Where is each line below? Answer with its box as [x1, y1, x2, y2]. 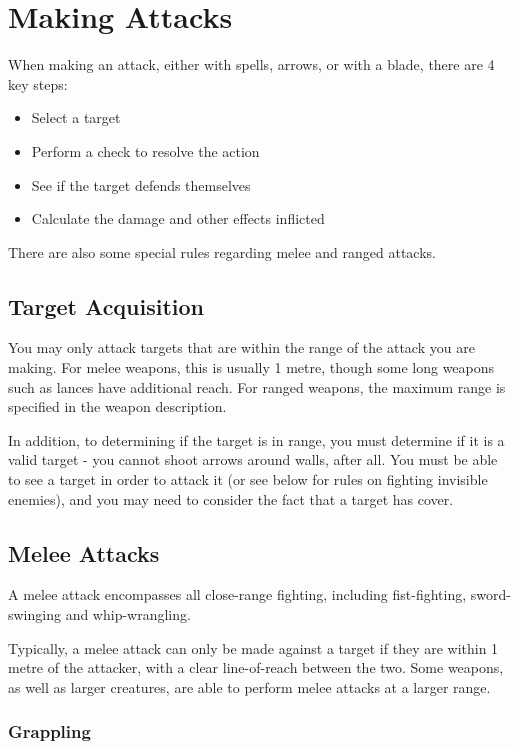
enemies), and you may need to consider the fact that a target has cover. [8, 488, 454, 509]
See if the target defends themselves [31, 174, 251, 195]
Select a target [31, 107, 121, 128]
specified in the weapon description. [8, 396, 227, 417]
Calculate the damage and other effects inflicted [31, 208, 325, 229]
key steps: [8, 73, 68, 94]
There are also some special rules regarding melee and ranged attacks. [8, 241, 436, 262]
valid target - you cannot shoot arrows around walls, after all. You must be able [8, 449, 498, 470]
